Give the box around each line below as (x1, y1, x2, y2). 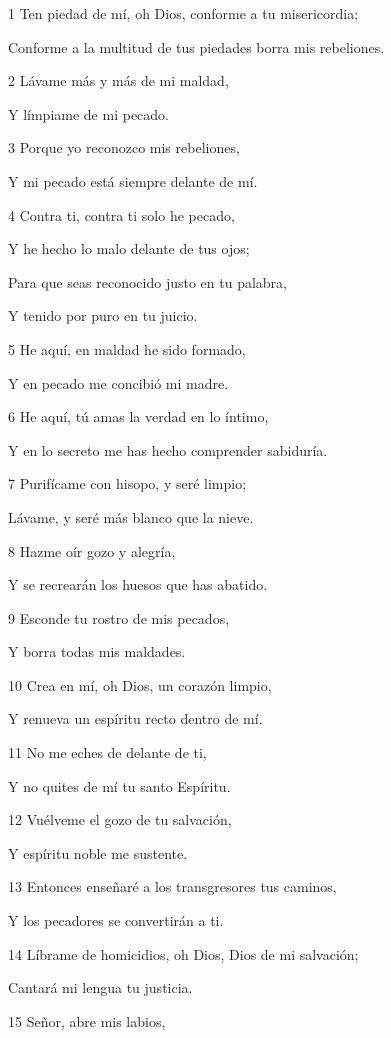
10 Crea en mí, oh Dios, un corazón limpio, (8, 674, 272, 695)
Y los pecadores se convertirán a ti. (8, 910, 224, 931)
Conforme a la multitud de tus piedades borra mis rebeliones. (8, 36, 385, 57)
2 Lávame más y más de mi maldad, (8, 70, 229, 91)
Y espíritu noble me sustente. (8, 842, 188, 863)
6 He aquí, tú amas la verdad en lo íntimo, (8, 406, 269, 427)
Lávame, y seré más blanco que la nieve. (8, 506, 254, 527)
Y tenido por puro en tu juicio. (8, 305, 198, 326)
